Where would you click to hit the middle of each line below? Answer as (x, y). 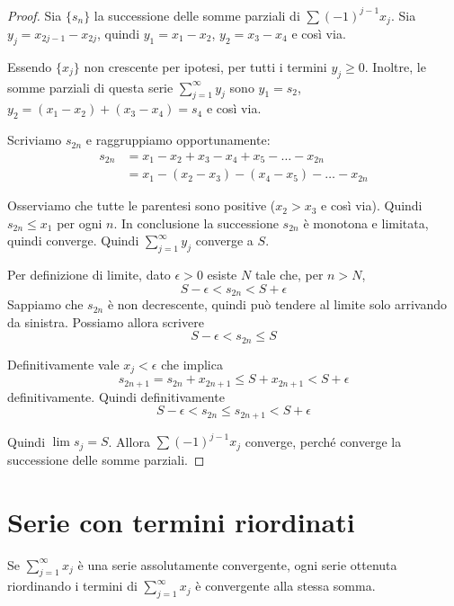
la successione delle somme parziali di (197, 15)
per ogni (80, 223)
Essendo (30, 66)
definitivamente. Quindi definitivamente (116, 396)
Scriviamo (35, 140)
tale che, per (289, 275)
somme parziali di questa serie (90, 87)
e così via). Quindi (372, 205)
